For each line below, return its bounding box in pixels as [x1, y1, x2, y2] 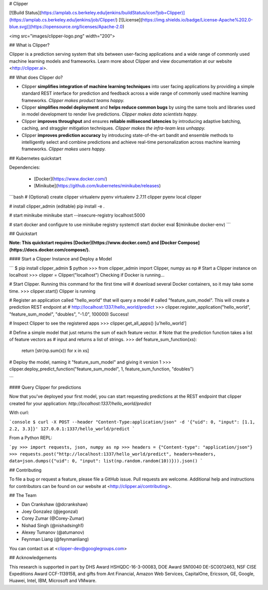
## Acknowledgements [9, 555, 57, 561]
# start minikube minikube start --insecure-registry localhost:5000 [9, 212, 145, 219]
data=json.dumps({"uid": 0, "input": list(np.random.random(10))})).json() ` [9, 458, 203, 464]
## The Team [9, 492, 37, 498]
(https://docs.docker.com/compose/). [9, 246, 90, 252]
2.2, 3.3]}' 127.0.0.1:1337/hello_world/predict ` [9, 426, 135, 432]
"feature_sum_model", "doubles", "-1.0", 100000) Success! [9, 311, 129, 317]
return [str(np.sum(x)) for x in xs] [21, 348, 89, 354]
